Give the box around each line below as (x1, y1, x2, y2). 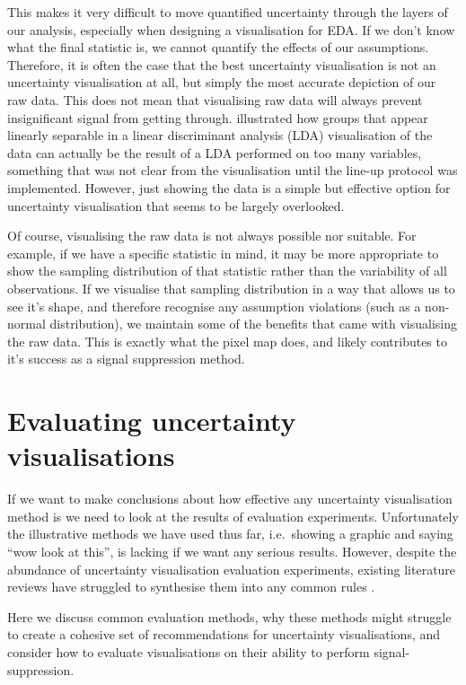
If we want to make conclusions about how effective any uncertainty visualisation (7, 489, 453, 508)
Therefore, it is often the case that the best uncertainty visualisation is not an (7, 55, 436, 74)
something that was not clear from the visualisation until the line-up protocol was (7, 161, 458, 180)
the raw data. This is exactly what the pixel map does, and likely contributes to (7, 331, 447, 350)
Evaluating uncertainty (7, 402, 296, 439)
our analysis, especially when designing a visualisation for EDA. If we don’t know (7, 20, 455, 39)
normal (7, 314, 46, 333)
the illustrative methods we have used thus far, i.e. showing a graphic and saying (7, 524, 453, 543)
